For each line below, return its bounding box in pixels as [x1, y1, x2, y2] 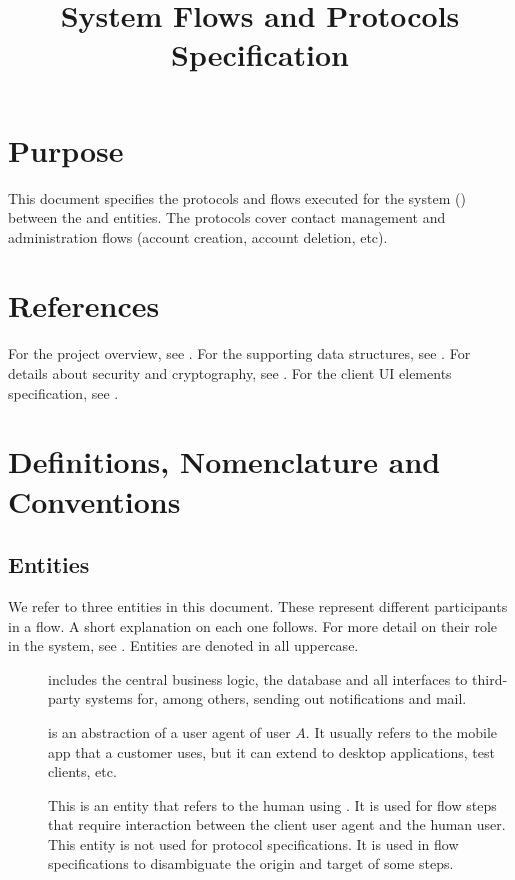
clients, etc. [48, 761, 117, 782]
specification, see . [8, 382, 119, 403]
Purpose [8, 129, 124, 170]
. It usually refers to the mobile [305, 721, 498, 742]
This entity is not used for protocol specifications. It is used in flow [48, 833, 459, 854]
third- [472, 668, 508, 689]
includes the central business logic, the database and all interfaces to [48, 668, 468, 689]
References [8, 285, 160, 326]
